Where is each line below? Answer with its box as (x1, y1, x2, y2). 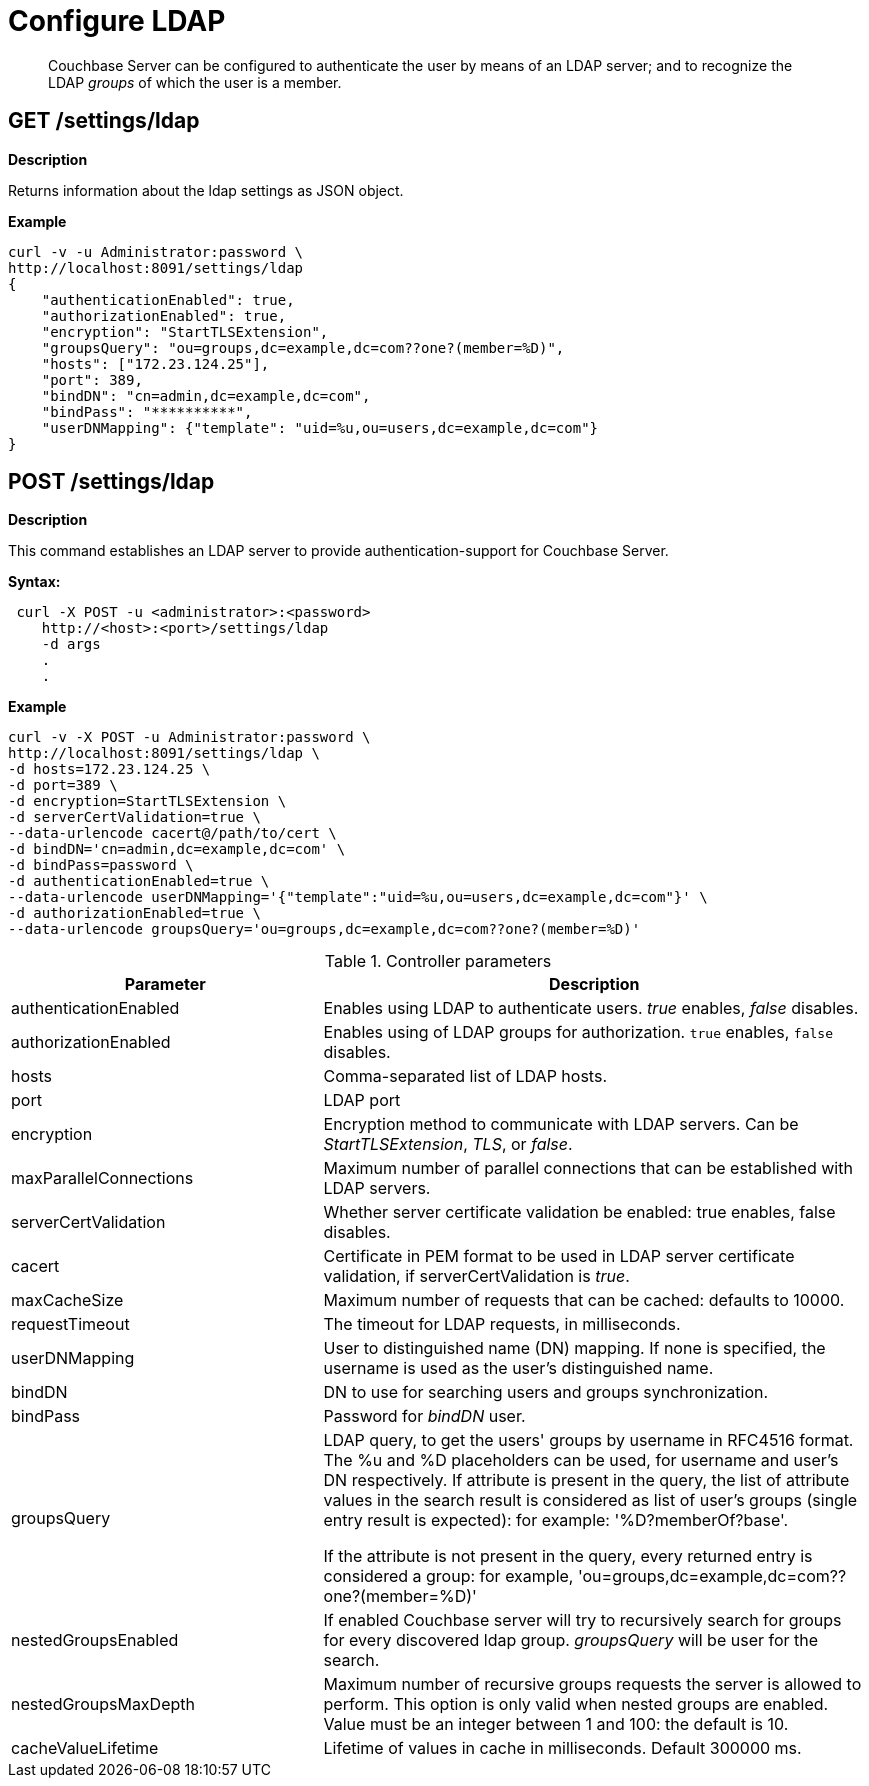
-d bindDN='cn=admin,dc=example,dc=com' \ (8, 841, 346, 858)
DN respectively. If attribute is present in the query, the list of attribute (323, 1470, 850, 1491)
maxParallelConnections (11, 1168, 194, 1189)
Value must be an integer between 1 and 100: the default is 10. (323, 1714, 789, 1735)
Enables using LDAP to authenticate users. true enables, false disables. (323, 998, 859, 1019)
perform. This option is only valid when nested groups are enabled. (323, 1694, 829, 1715)
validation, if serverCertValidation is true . (323, 1266, 630, 1287)
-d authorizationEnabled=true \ (8, 905, 261, 922)
